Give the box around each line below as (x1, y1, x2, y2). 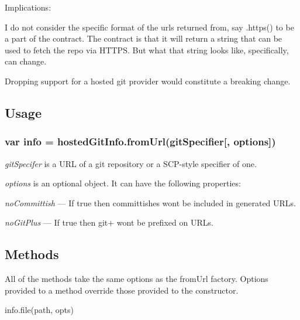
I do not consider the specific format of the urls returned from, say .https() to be (5, 21, 294, 33)
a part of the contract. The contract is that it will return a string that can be (5, 32, 282, 45)
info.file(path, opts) (5, 304, 74, 316)
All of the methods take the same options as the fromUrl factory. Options (5, 273, 268, 285)
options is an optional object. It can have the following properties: (5, 177, 241, 189)
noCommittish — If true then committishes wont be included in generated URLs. (5, 196, 296, 209)
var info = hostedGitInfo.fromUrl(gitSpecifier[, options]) (5, 134, 276, 149)
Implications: (5, 1, 51, 13)
